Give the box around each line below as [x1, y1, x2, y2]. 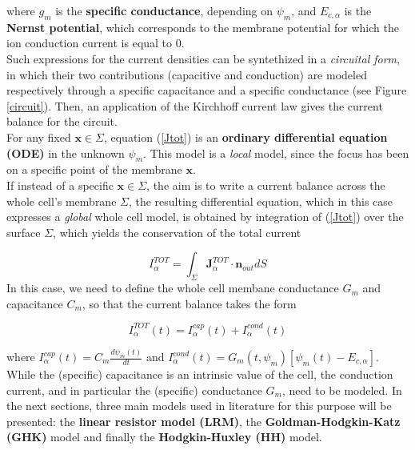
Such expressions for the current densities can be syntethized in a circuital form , [6, 50, 400, 66]
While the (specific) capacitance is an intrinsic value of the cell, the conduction [6, 366, 393, 382]
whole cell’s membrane [6, 192, 117, 209]
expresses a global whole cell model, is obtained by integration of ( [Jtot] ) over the [6, 208, 404, 225]
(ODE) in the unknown [6, 144, 125, 161]
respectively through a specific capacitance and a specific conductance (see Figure [6, 82, 407, 98]
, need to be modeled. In [282, 381, 402, 398]
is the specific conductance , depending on [55, 2, 273, 18]
